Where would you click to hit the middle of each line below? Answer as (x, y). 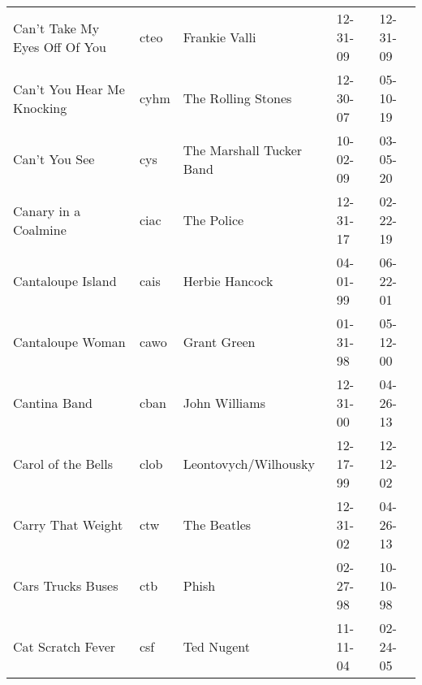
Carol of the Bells (63, 464)
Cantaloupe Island (65, 281)
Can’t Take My (56, 28)
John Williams (224, 403)
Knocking (40, 107)
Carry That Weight (68, 525)
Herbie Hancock (228, 281)
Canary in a (47, 210)
